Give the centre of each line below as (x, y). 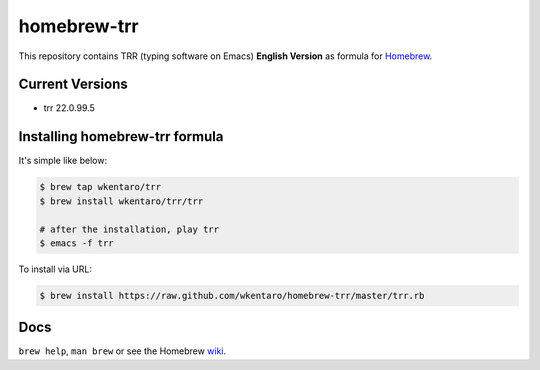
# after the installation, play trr (129, 229)
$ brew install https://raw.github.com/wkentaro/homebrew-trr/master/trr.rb (232, 295)
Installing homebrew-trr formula (121, 136)
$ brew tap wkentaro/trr (100, 187)
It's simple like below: (63, 161)
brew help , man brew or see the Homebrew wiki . (122, 351)
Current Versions (73, 84)
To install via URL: (55, 269)
